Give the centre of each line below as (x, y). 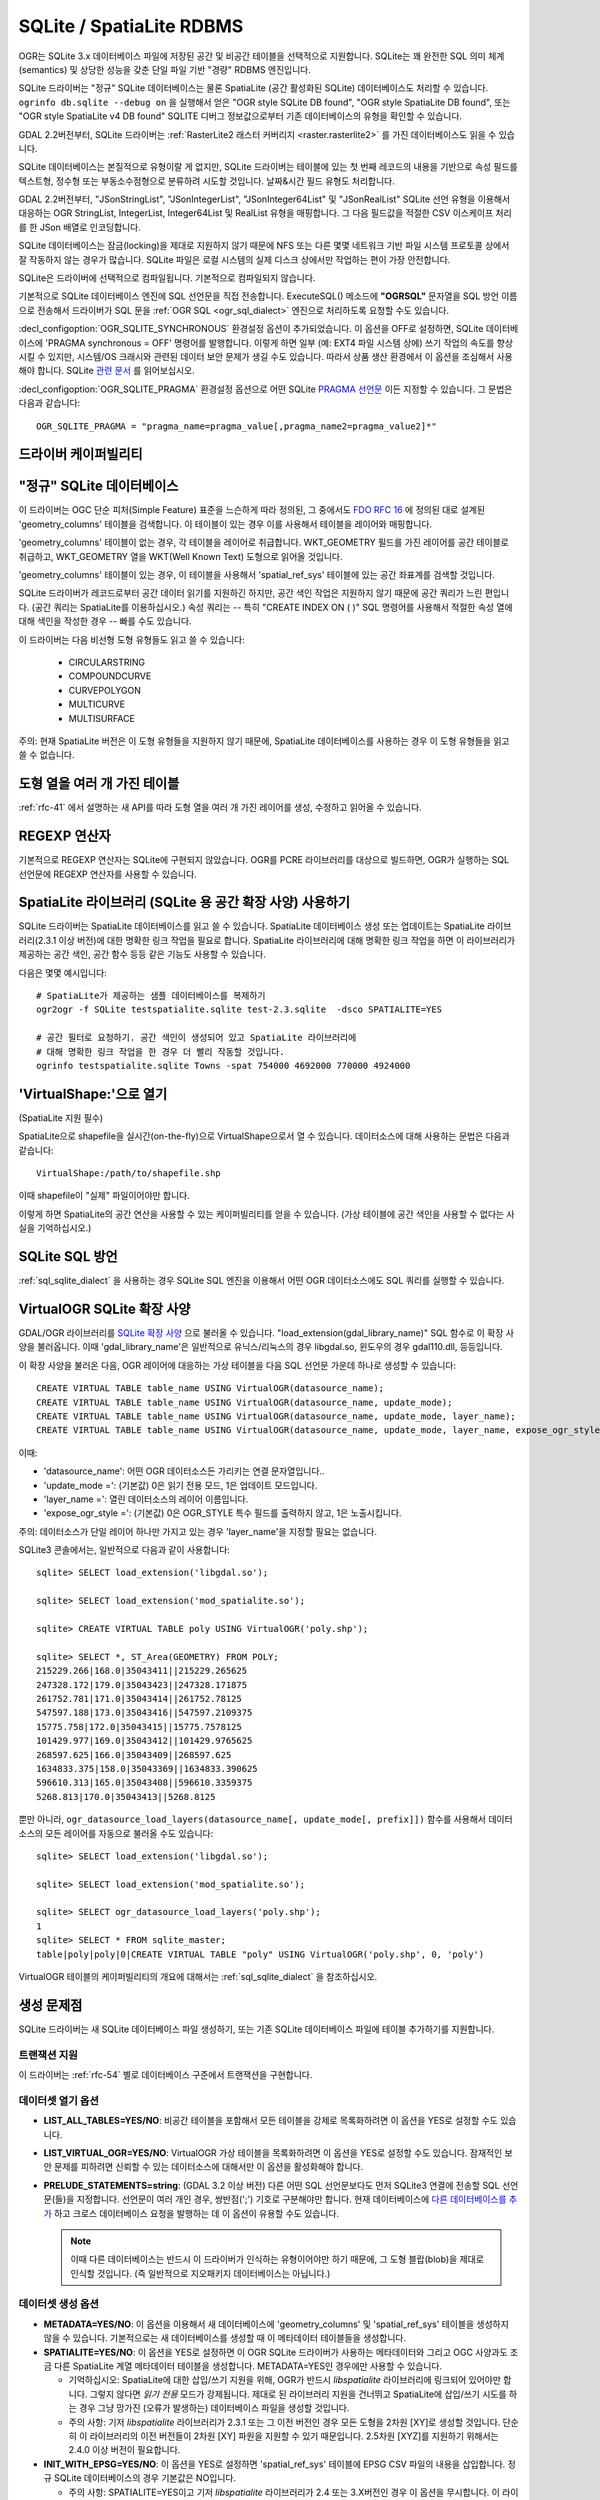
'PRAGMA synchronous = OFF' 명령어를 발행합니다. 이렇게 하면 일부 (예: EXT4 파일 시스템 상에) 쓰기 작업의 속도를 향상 (279, 342)
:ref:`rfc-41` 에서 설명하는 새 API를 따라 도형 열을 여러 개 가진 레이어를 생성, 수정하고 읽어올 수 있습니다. (220, 807)
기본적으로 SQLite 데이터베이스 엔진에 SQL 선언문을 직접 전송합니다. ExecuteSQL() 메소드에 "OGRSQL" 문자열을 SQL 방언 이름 (268, 296)
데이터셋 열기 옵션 (59, 2100)
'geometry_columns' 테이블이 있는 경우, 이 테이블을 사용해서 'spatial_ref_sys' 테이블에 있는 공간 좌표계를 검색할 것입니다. (256, 575)
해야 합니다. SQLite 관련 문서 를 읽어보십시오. (106, 371)
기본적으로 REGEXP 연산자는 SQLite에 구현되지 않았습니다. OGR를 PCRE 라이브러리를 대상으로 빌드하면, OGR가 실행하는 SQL (264, 860)
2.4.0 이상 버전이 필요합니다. (124, 2450)
